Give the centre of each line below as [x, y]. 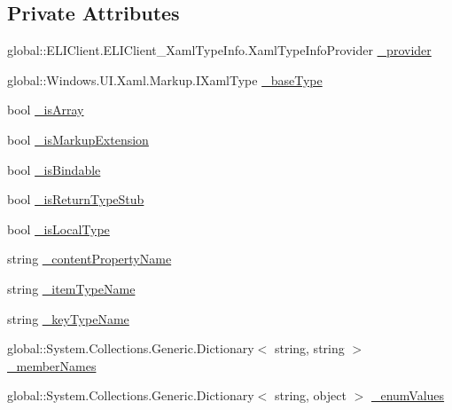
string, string [309, 348]
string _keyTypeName [68, 318]
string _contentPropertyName [90, 259]
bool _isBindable [54, 169]
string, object [310, 395]
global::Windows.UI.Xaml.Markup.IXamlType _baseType [165, 79]
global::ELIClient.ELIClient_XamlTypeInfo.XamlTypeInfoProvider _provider [219, 50]
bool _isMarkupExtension [78, 139]
